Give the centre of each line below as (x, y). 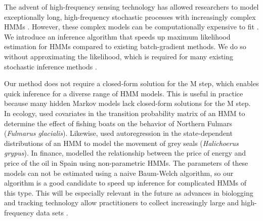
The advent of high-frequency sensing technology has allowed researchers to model (131, 7)
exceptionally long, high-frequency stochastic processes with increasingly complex (130, 16)
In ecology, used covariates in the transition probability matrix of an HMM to (125, 113)
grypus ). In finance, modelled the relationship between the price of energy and (125, 153)
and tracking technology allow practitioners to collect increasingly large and (121, 202)
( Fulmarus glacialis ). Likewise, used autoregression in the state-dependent (118, 133)
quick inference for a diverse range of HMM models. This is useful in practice (124, 93)
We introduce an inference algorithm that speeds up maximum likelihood (117, 36)
